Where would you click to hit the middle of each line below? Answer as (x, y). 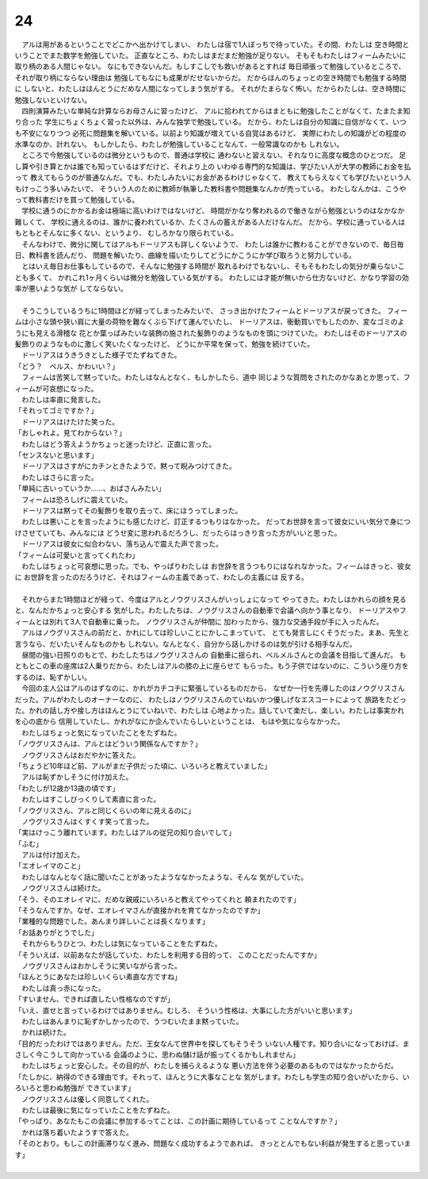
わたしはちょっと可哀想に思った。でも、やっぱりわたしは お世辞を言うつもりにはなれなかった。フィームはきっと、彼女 (216, 566)
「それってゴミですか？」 (56, 411)
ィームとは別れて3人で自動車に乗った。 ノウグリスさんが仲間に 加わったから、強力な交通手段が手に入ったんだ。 (199, 621)
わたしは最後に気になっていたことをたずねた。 (97, 1110)
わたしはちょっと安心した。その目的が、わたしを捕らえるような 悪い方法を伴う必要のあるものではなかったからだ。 (209, 1066)
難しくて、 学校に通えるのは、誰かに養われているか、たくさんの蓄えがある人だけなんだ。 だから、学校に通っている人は (210, 221)
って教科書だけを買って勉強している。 (77, 200)
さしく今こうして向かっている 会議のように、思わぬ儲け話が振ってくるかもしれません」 (157, 1054)
